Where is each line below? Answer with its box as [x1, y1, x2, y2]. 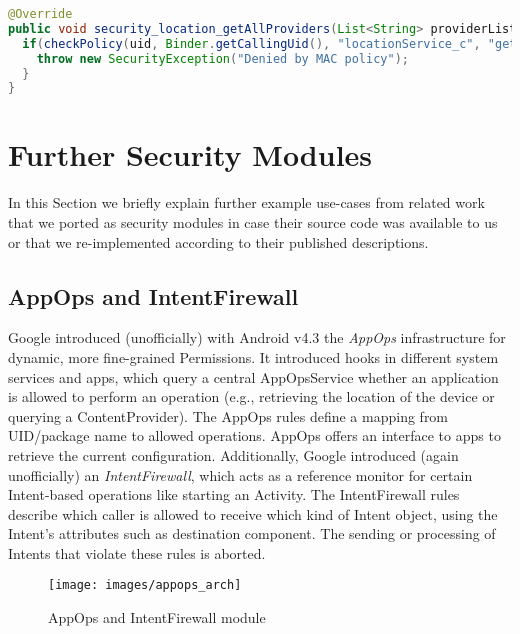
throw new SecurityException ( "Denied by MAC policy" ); [36, 51, 409, 66]
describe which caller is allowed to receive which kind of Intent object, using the [8, 503, 498, 524]
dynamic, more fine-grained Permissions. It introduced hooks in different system [8, 346, 499, 367]
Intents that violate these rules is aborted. [8, 542, 266, 563]
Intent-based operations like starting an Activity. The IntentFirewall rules [8, 484, 460, 505]
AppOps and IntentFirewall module [48, 607, 266, 628]
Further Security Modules [8, 134, 373, 175]
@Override [8, 7, 73, 21]
